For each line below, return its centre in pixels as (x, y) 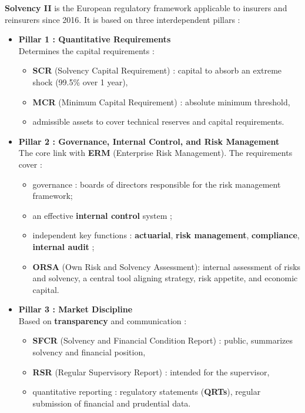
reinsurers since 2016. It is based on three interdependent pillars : (123, 19)
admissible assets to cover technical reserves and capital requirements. (158, 121)
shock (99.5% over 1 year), (80, 81)
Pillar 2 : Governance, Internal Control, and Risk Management (149, 141)
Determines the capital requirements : (86, 50)
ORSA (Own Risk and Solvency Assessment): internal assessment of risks (167, 266)
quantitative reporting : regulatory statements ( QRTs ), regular (147, 392)
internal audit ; (63, 246)
